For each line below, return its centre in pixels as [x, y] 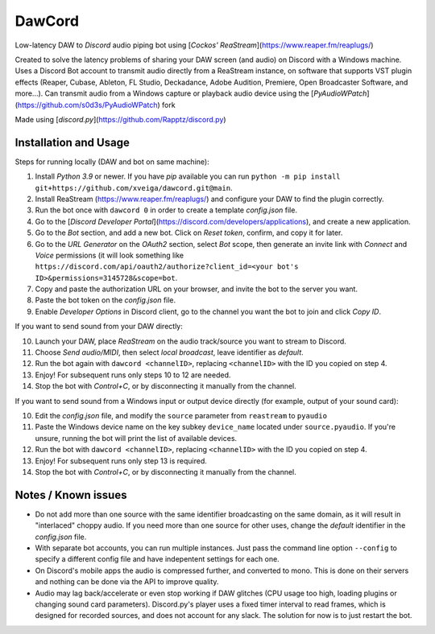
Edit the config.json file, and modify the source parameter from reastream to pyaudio [181, 416]
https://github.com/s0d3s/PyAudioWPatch [87, 105]
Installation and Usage [72, 142]
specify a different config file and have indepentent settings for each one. [157, 559]
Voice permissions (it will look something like [110, 255]
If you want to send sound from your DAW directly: [99, 327]
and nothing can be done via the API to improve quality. [127, 582]
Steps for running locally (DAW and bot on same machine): [112, 162]
